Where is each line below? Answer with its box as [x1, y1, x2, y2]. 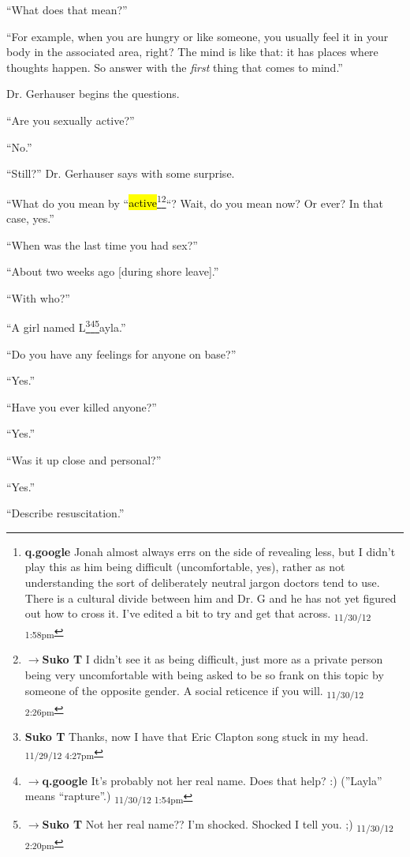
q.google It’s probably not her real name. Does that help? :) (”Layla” [42, 772, 382, 788]
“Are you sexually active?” [6, 111, 135, 128]
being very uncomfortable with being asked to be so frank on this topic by [24, 667, 384, 682]
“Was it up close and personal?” [6, 452, 162, 468]
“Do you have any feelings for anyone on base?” [6, 345, 237, 362]
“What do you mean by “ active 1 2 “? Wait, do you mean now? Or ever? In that [6, 192, 384, 211]
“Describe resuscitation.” [6, 505, 125, 521]
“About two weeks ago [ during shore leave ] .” [6, 263, 219, 280]
